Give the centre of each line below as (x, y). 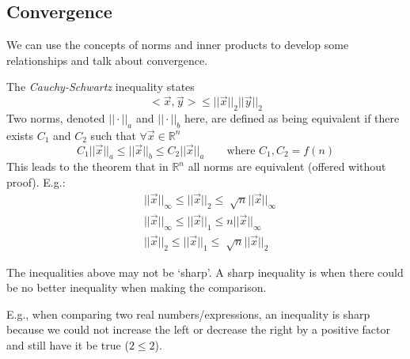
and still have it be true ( (68, 345)
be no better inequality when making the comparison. (137, 287)
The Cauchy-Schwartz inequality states (101, 87)
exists (20, 135)
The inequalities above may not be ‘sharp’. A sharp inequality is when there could (205, 272)
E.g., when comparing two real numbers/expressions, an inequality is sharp (188, 314)
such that (113, 135)
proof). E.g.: (36, 182)
